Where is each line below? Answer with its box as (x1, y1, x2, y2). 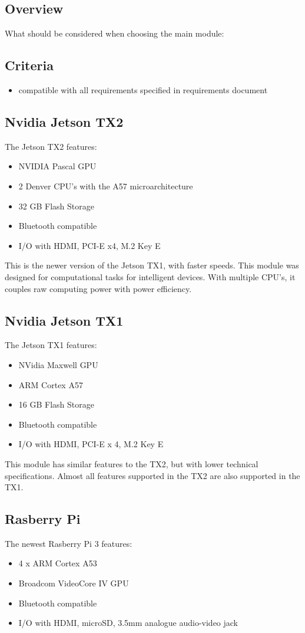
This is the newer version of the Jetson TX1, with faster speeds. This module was (5, 259, 299, 271)
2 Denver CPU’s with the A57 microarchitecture (18, 179, 193, 192)
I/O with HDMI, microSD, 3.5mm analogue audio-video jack (18, 616, 238, 629)
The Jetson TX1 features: (5, 339, 97, 351)
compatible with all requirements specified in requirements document (18, 84, 268, 96)
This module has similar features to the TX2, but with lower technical (5, 457, 258, 470)
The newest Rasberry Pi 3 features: (5, 537, 132, 549)
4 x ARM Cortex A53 (18, 557, 97, 569)
